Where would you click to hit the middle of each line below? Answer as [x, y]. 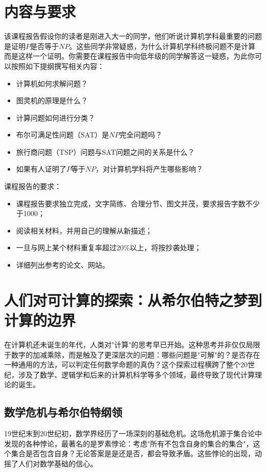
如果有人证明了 [41, 169]
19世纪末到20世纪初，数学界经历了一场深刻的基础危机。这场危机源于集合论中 [133, 433]
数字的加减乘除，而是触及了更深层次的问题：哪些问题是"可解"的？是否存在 [136, 354]
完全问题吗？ [141, 135]
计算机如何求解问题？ [52, 83]
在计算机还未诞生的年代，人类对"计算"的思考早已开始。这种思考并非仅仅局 [129, 344]
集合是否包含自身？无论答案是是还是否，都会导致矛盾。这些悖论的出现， [133, 453]
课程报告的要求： [33, 186]
